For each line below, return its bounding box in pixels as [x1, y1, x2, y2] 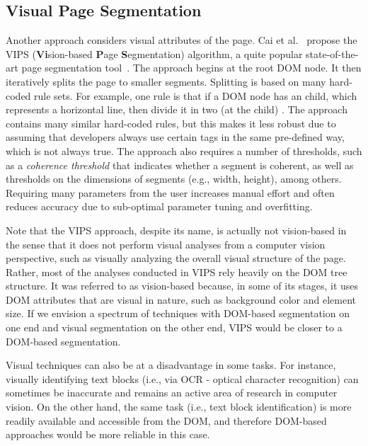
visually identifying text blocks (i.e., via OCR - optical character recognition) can [6, 371, 359, 386]
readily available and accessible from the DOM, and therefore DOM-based [6, 413, 327, 428]
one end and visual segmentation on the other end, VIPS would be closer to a [6, 320, 343, 335]
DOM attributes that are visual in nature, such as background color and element [6, 292, 356, 307]
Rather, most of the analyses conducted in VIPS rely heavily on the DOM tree [6, 264, 347, 279]
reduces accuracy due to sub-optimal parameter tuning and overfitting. [6, 199, 313, 214]
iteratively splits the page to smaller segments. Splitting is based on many [6, 74, 326, 88]
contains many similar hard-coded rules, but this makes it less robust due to [6, 115, 336, 130]
